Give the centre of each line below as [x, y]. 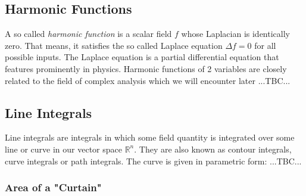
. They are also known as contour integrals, [213, 149]
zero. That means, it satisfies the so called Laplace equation [114, 45]
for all [265, 45]
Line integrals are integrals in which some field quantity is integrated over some [150, 137]
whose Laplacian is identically [235, 34]
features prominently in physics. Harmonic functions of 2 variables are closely [146, 68]
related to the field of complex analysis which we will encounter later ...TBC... [148, 80]
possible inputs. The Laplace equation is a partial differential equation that [142, 57]
